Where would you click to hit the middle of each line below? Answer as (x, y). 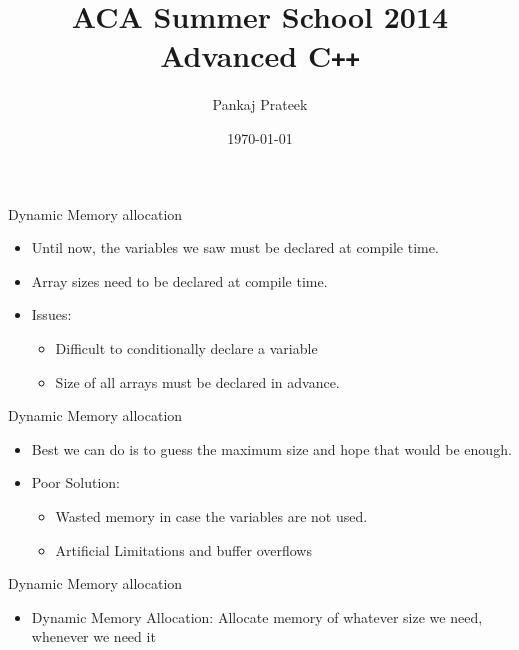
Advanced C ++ (260, 55)
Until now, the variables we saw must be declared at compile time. (235, 247)
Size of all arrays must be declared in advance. (197, 381)
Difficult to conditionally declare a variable (186, 348)
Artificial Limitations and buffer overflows (183, 549)
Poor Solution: (75, 482)
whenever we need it (93, 636)
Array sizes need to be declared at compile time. (179, 280)
